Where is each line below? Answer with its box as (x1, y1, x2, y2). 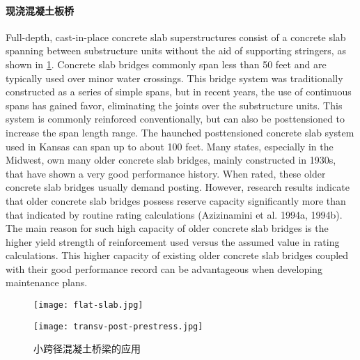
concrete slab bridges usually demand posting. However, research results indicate (6, 180, 350, 194)
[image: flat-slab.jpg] (33, 300, 143, 311)
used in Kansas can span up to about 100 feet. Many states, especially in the (6, 139, 334, 153)
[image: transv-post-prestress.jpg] (33, 321, 203, 331)
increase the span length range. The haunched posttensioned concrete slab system (6, 125, 354, 139)
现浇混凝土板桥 (6, 3, 74, 17)
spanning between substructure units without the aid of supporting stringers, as (6, 43, 346, 58)
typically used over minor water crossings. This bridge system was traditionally (6, 70, 343, 85)
